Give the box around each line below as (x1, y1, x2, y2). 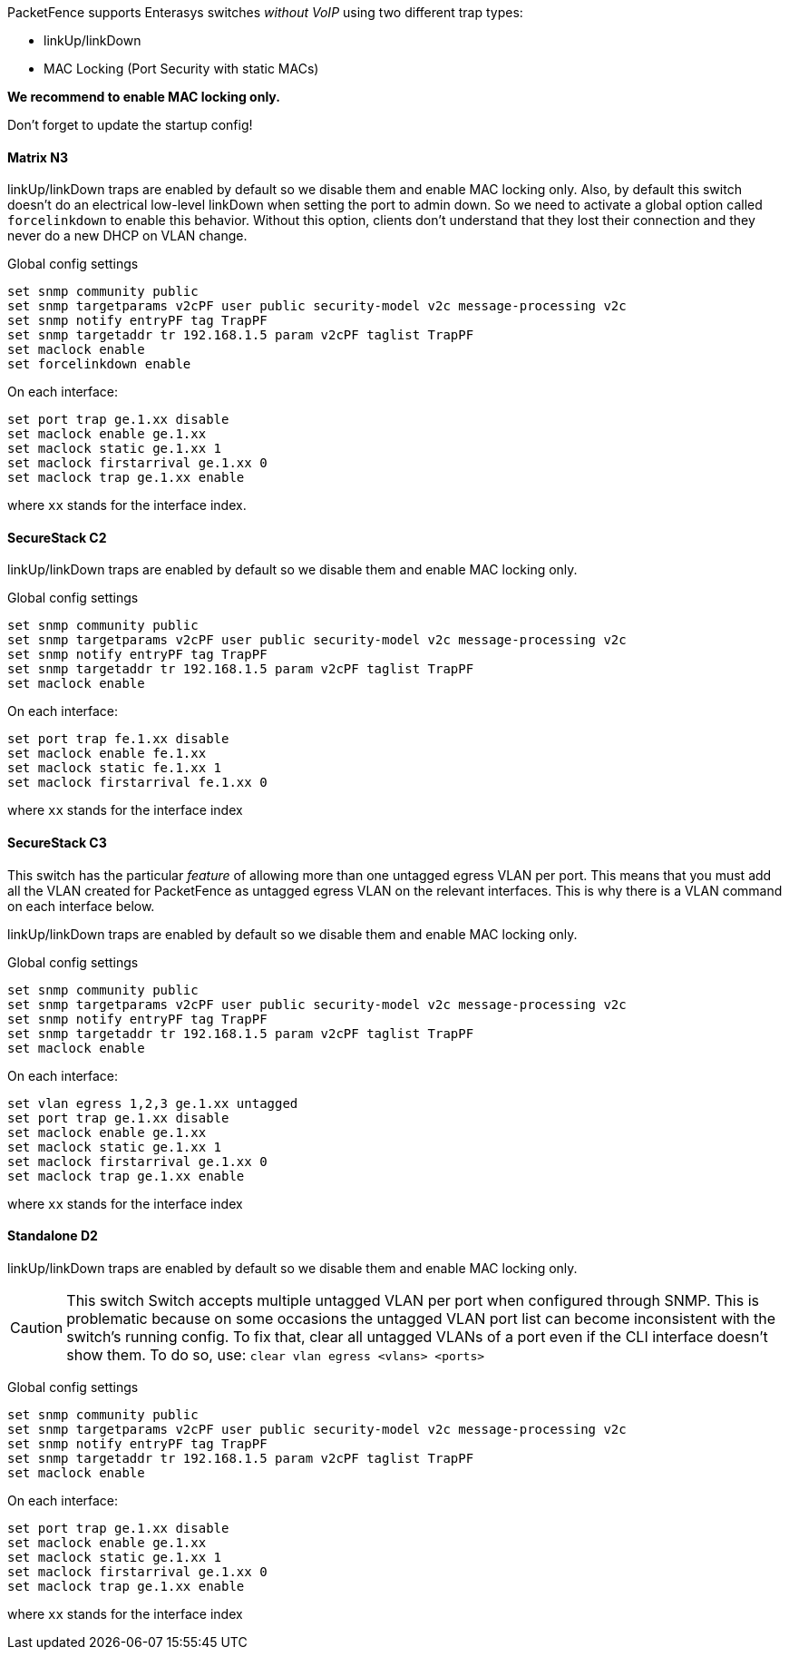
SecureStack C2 (7, 529, 107, 545)
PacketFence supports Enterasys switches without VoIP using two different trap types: (7, 5, 523, 20)
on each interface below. (7, 897, 155, 914)
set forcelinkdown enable (7, 357, 191, 372)
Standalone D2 (7, 1228, 98, 1244)
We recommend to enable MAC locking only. (7, 89, 280, 104)
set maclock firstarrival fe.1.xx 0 (7, 775, 268, 790)
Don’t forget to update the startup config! (7, 117, 253, 132)
